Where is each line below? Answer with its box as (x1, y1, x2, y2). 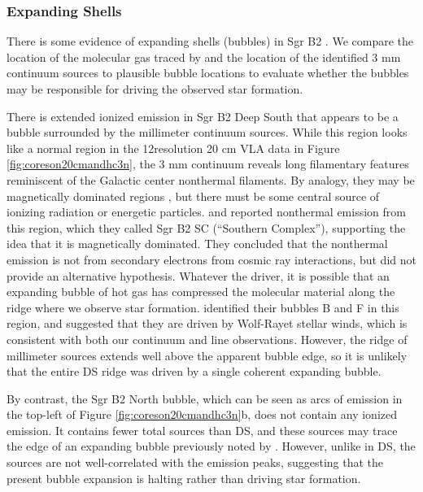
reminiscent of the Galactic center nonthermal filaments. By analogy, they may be (7, 171, 415, 188)
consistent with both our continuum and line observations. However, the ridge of (7, 330, 408, 347)
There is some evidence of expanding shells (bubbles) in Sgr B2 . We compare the (7, 33, 413, 50)
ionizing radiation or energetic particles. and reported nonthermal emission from (7, 203, 406, 220)
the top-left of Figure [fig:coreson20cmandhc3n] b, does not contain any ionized (7, 406, 397, 423)
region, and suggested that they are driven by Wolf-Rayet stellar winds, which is (7, 315, 408, 332)
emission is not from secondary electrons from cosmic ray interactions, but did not (7, 250, 416, 268)
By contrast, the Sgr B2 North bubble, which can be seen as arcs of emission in (7, 390, 403, 407)
